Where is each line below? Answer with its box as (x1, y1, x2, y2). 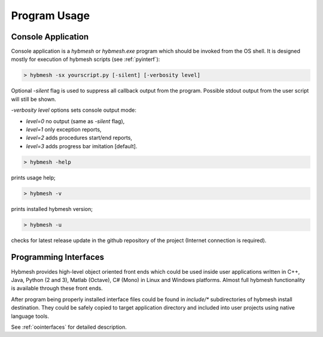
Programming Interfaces (11, 252, 105, 262)
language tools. (11, 313, 49, 320)
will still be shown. (11, 96, 56, 103)
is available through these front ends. (11, 284, 103, 292)
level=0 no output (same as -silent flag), (26, 117, 125, 125)
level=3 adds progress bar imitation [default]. (26, 142, 138, 149)
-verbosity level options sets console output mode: (11, 106, 137, 114)
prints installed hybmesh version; (11, 205, 93, 212)
